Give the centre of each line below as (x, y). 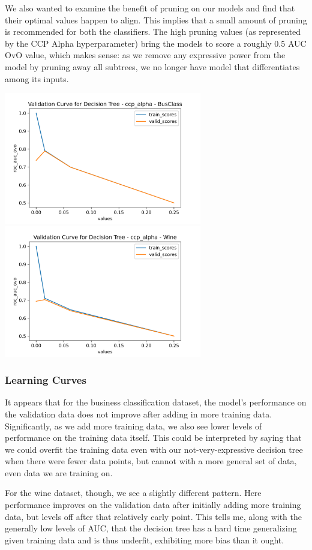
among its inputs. (37, 78)
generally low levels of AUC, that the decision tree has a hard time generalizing (151, 528)
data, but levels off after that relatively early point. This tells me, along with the (154, 516)
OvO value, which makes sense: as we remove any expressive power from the (145, 55)
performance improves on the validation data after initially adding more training (153, 505)
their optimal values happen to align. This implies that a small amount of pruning (156, 19)
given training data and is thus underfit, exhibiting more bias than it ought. (145, 540)
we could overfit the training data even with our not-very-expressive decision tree (154, 449)
